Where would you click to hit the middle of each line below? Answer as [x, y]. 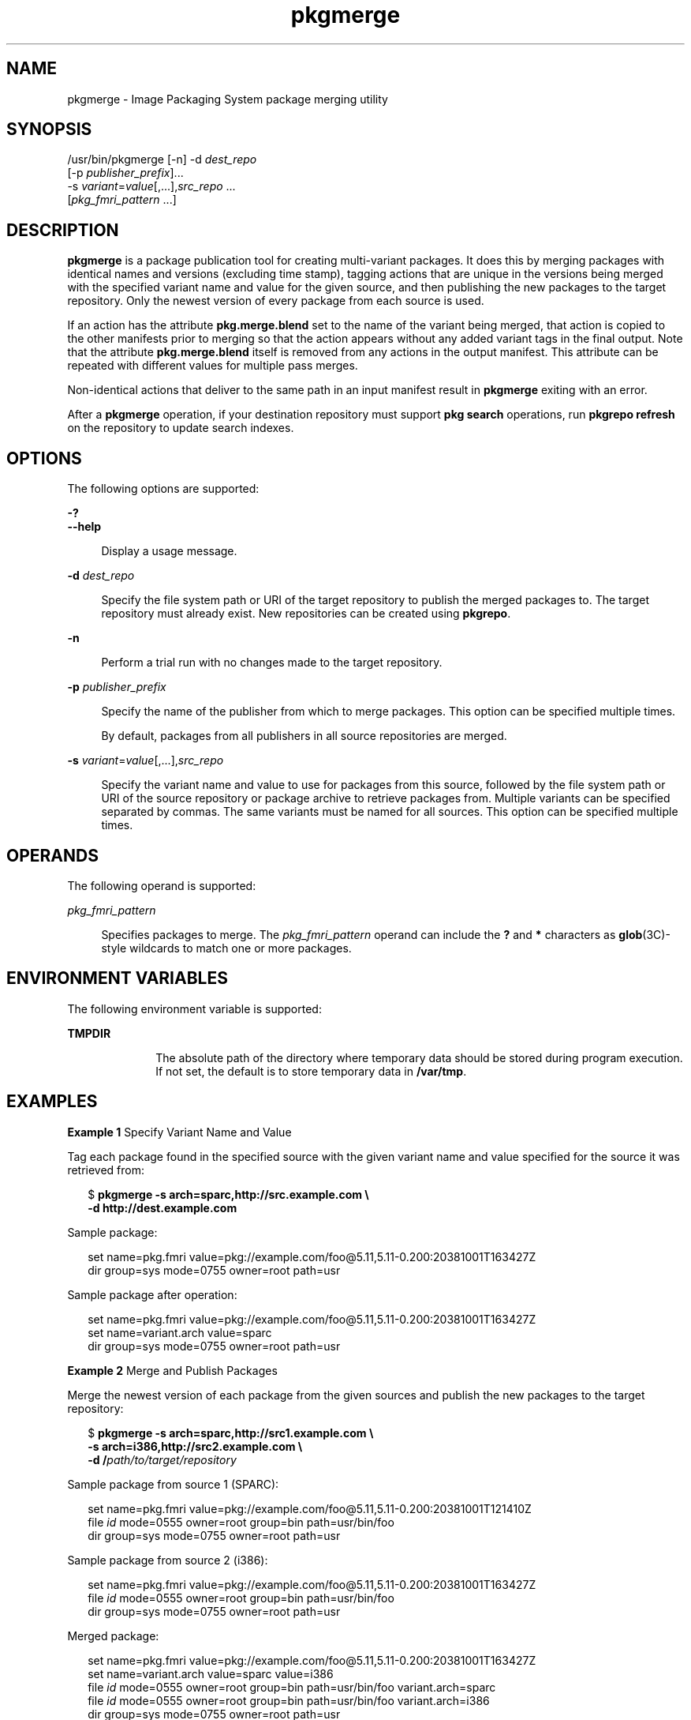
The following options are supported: [163, 489]
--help [84, 527]
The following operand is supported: [162, 885]
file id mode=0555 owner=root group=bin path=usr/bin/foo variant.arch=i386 [289, 1700]
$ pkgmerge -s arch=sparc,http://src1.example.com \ [231, 1433]
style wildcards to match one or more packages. [226, 948]
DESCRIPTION [63, 230]
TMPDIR [89, 1033]
